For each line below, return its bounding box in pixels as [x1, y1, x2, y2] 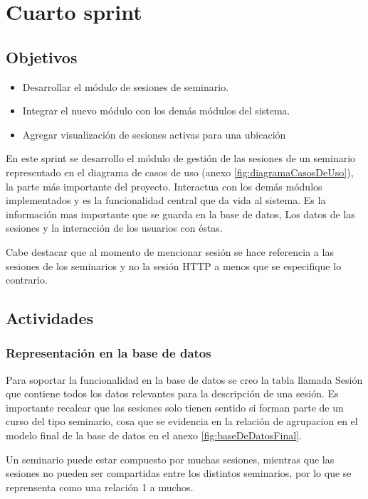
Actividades [6, 307, 94, 329]
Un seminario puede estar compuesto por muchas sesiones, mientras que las [6, 451, 335, 466]
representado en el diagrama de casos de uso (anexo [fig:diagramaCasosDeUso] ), [6, 164, 354, 179]
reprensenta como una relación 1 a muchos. [6, 479, 194, 494]
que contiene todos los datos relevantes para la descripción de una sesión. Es [6, 386, 339, 401]
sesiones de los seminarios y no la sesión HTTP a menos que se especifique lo [6, 258, 342, 273]
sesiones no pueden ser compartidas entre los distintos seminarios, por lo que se [6, 466, 352, 481]
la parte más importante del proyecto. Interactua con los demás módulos [6, 178, 322, 193]
